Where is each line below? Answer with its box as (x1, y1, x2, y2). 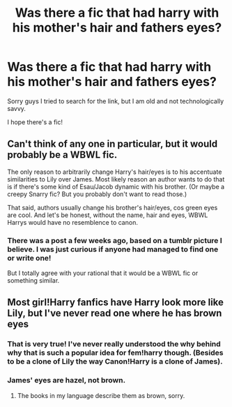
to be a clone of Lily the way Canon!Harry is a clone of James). (7, 357, 223, 367)
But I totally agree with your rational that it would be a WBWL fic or (7, 269, 199, 277)
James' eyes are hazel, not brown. (7, 376, 126, 385)
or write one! (7, 253, 52, 262)
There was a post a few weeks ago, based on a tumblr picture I (7, 235, 223, 245)
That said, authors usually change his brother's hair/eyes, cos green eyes (7, 203, 218, 212)
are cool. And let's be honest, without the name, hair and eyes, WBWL (7, 211, 208, 219)
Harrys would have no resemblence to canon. (7, 218, 138, 226)
